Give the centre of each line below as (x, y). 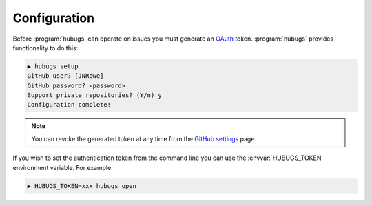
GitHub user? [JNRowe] (65, 76)
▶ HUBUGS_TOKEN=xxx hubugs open (82, 186)
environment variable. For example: (63, 167)
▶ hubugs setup (53, 66)
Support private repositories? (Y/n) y (94, 95)
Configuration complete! (69, 105)
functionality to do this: (45, 48)
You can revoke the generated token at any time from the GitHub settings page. (144, 138)
